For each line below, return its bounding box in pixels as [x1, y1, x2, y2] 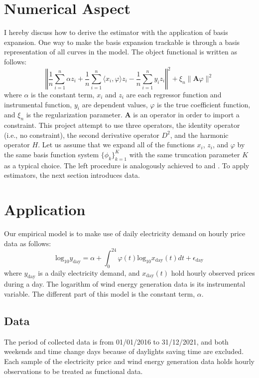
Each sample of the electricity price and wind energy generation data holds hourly [4, 356, 255, 366]
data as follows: [4, 238, 51, 248]
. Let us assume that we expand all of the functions [38, 139, 195, 150]
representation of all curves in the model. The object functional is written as [4, 46, 237, 57]
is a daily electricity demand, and [38, 267, 140, 278]
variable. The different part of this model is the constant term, [4, 288, 195, 299]
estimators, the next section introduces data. [4, 170, 140, 180]
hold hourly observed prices [171, 267, 255, 278]
